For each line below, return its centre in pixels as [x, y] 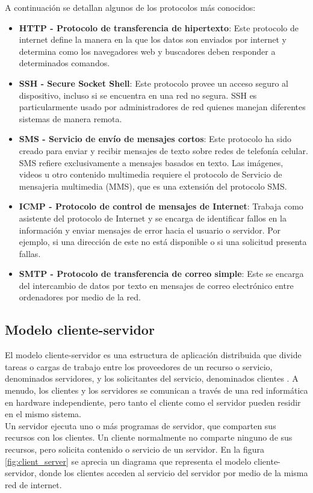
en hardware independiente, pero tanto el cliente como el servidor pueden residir [153, 402]
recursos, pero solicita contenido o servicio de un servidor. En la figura [135, 449]
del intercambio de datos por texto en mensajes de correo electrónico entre [156, 285]
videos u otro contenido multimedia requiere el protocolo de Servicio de [150, 174]
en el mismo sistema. [43, 414]
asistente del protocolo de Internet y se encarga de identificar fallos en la [153, 218]
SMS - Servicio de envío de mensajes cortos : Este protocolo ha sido [155, 139]
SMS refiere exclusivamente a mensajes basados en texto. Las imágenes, [151, 162]
